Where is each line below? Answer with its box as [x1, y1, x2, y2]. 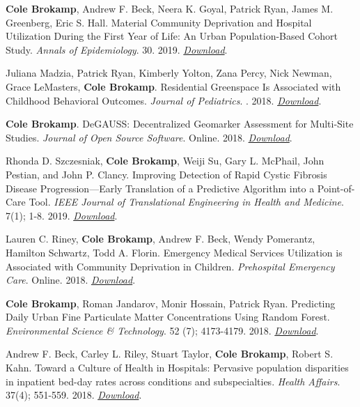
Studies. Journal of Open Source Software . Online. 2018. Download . [6, 130, 292, 144]
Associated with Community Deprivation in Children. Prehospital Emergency [6, 259, 335, 273]
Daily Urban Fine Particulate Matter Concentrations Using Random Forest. [6, 309, 330, 324]
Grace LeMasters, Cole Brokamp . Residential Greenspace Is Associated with [6, 79, 341, 93]
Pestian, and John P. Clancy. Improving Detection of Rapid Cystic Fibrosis [6, 167, 327, 181]
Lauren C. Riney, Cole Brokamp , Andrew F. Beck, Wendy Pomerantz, [6, 231, 315, 246]
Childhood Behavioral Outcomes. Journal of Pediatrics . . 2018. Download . [6, 93, 322, 107]
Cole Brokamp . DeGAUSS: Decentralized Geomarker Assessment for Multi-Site [6, 116, 354, 131]
